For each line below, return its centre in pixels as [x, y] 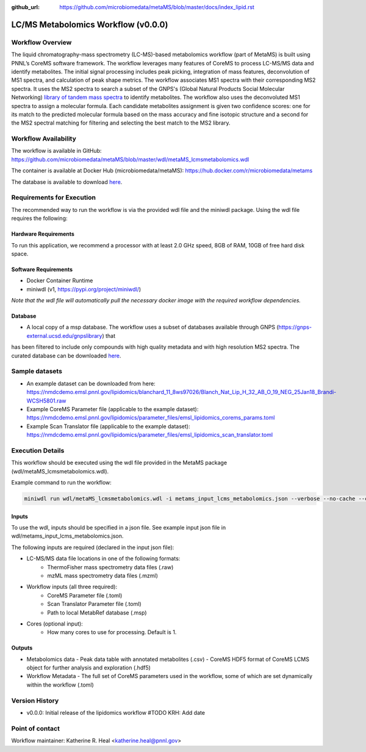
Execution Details [38, 450]
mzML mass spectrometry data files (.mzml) [103, 575]
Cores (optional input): [55, 624]
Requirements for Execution [54, 197]
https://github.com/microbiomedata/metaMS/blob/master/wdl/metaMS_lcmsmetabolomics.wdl [130, 159]
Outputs [22, 648]
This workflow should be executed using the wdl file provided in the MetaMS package [119, 463]
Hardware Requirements [43, 234]
